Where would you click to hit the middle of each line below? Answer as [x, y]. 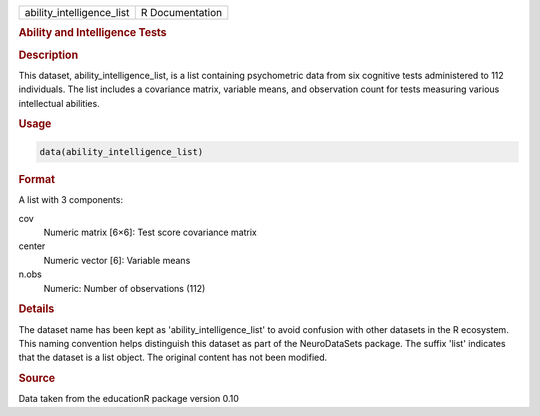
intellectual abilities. [59, 103]
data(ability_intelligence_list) [121, 151]
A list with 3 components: [71, 200]
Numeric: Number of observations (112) [124, 288]
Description [48, 55]
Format [36, 179]
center [32, 246]
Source [37, 378]
